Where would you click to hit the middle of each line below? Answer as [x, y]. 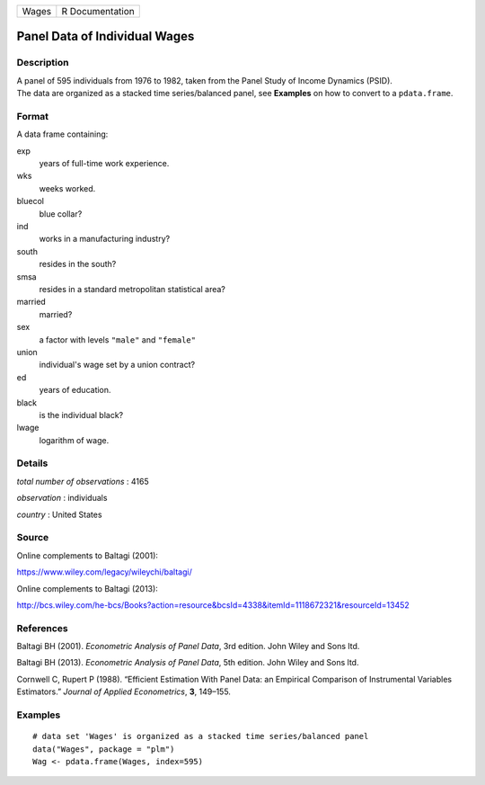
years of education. [75, 390]
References [42, 628]
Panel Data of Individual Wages [106, 36]
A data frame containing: [62, 134]
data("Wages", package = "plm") [104, 749]
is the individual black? [81, 415]
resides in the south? [78, 264]
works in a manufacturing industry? [105, 239]
